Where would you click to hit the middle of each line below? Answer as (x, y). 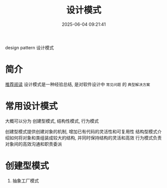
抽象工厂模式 (25, 181)
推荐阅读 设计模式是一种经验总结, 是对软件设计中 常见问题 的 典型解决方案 (78, 84)
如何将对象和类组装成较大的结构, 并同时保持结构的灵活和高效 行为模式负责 (85, 138)
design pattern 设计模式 (29, 47)
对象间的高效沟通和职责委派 (34, 144)
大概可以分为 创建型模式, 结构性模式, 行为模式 (52, 121)
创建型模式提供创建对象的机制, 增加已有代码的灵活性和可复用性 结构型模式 (81, 131)
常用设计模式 (32, 106)
